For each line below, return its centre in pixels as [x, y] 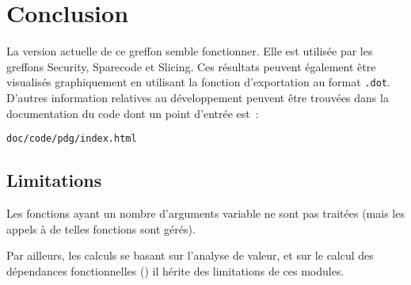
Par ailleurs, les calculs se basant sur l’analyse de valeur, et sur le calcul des [190, 255]
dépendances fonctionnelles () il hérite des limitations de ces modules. [175, 270]
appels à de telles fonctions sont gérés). [101, 228]
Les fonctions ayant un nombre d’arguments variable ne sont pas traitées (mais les [205, 213]
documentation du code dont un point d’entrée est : [133, 113]
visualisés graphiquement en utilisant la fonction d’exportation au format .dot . [198, 82]
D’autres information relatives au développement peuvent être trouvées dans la [198, 97]
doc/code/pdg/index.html [72, 139]
